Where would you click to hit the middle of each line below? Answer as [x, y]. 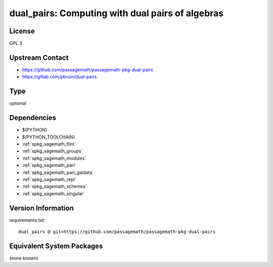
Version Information [41, 208]
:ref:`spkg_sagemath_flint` [49, 144]
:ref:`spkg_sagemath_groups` [52, 151]
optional [18, 103]
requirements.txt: [27, 220]
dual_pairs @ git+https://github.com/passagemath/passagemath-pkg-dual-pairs [117, 232]
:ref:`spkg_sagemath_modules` [54, 158]
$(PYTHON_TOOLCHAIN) [49, 137]
